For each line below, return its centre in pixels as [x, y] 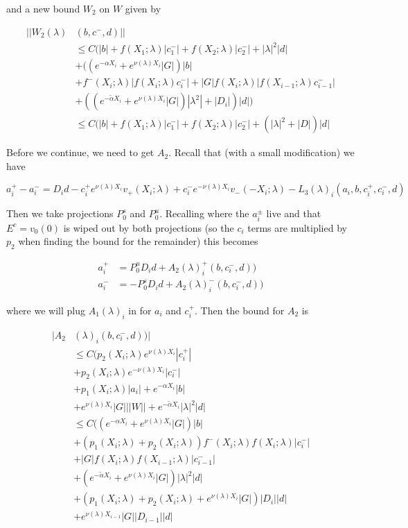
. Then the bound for [240, 310]
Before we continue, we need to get [80, 152]
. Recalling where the [204, 213]
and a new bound [43, 8]
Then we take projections [60, 213]
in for [140, 310]
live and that [294, 213]
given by [143, 8]
